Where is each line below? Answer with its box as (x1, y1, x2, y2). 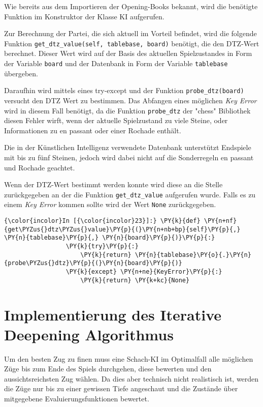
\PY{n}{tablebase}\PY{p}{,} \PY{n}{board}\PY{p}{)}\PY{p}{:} (4, 234, 215, 242)
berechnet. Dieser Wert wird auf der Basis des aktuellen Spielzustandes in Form (4, 48, 252, 59)
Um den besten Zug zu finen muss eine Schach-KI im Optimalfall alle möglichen (4, 353, 253, 364)
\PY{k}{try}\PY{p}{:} (65, 243, 139, 250)
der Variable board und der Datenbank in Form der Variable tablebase (4, 58, 228, 69)
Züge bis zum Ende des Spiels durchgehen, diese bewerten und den (4, 363, 212, 374)
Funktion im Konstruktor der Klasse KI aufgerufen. (4, 11, 165, 21)
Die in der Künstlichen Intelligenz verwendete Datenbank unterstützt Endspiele (4, 142, 251, 153)
